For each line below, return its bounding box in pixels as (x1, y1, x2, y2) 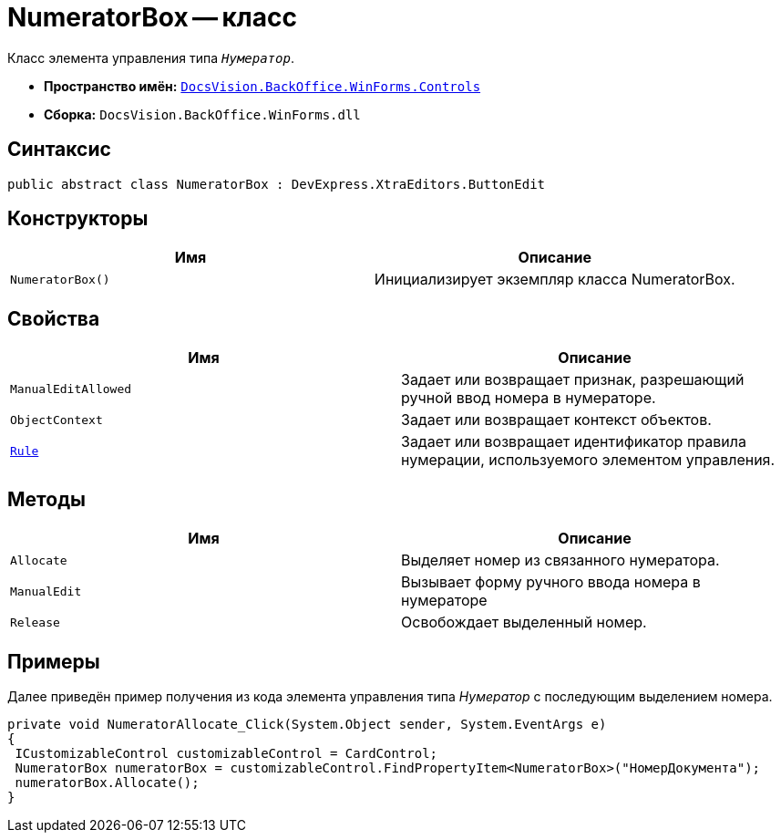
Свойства (7, 306, 100, 330)
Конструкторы (7, 207, 149, 231)
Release (10, 615, 60, 629)
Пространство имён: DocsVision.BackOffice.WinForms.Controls (44, 78, 481, 94)
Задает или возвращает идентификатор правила (401, 432, 746, 451)
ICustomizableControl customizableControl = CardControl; (15, 745, 438, 761)
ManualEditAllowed (10, 381, 132, 396)
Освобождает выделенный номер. (401, 613, 647, 632)
